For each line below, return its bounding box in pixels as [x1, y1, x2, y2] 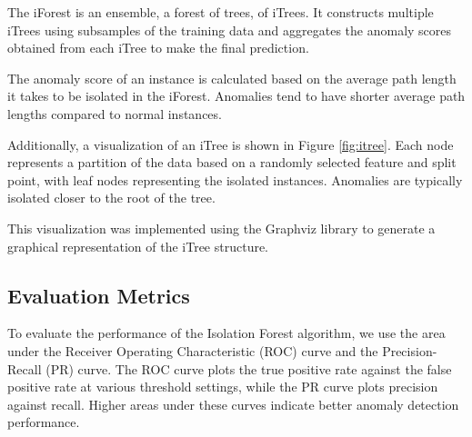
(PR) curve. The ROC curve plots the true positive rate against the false [45, 359, 452, 378]
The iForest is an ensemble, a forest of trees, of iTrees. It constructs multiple [7, 3, 434, 21]
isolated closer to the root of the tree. [7, 188, 216, 207]
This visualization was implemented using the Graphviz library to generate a [7, 218, 436, 237]
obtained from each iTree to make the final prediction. [7, 38, 309, 57]
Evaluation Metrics [7, 281, 190, 309]
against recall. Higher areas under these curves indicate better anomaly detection [7, 394, 459, 413]
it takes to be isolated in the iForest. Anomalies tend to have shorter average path [7, 86, 466, 105]
